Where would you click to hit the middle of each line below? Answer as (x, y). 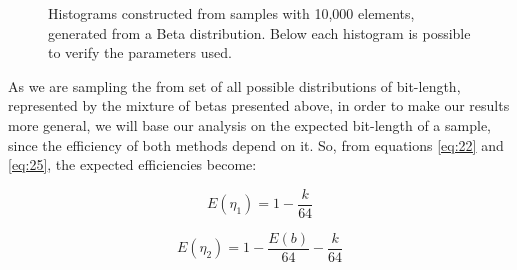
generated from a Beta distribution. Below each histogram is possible (259, 32)
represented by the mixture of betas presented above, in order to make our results (259, 105)
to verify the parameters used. (140, 52)
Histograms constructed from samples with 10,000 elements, (231, 13)
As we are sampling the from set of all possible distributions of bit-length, (234, 85)
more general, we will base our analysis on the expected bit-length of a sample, (249, 124)
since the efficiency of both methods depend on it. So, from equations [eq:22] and (256, 144)
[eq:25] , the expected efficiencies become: (132, 164)
